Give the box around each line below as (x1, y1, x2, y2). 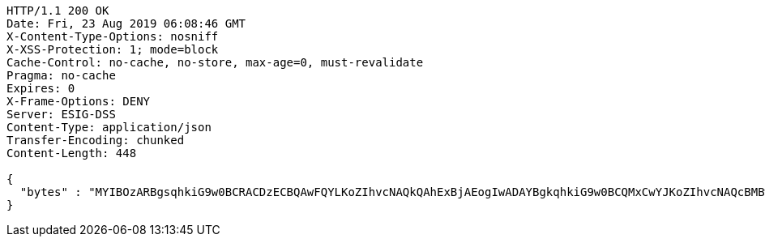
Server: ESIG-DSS (6, 108, 116, 121)
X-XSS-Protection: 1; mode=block (6, 43, 219, 56)
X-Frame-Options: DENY (6, 95, 151, 108)
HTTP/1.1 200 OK (6, 4, 109, 17)
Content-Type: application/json (6, 121, 212, 134)
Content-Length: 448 (6, 147, 137, 160)
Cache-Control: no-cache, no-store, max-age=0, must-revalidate (6, 56, 424, 69)
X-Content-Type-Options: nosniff (6, 30, 219, 43)
